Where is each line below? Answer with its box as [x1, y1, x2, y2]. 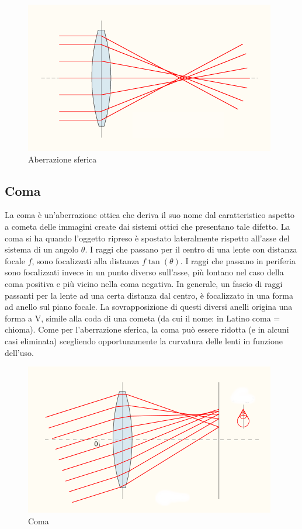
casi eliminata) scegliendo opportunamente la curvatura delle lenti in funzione [5, 334, 283, 347]
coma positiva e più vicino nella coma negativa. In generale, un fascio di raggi [5, 277, 283, 289]
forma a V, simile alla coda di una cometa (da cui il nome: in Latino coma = [5, 312, 280, 324]
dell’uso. [5, 346, 34, 358]
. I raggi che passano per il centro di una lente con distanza [85, 243, 297, 255]
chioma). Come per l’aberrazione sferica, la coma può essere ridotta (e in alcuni [5, 323, 289, 336]
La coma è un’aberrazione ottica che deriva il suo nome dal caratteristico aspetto [5, 209, 295, 221]
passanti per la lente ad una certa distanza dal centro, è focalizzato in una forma [5, 289, 293, 301]
